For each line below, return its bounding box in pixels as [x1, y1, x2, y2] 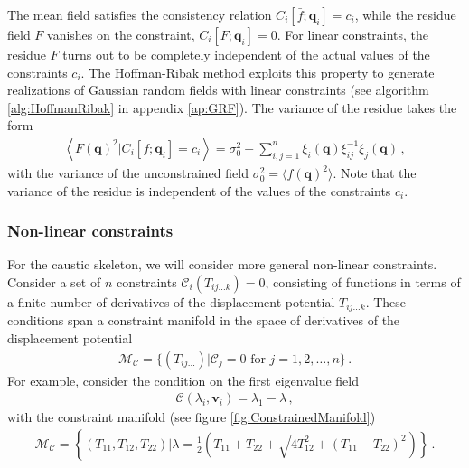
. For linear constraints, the [277, 25, 429, 43]
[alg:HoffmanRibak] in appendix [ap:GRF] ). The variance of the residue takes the [7, 98, 457, 117]
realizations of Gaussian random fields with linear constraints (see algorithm [7, 80, 429, 99]
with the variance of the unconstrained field [7, 164, 249, 182]
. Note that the [333, 164, 417, 182]
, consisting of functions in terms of [265, 273, 461, 291]
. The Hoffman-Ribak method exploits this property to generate [80, 62, 435, 81]
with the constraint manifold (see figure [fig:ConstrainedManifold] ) [7, 407, 376, 426]
